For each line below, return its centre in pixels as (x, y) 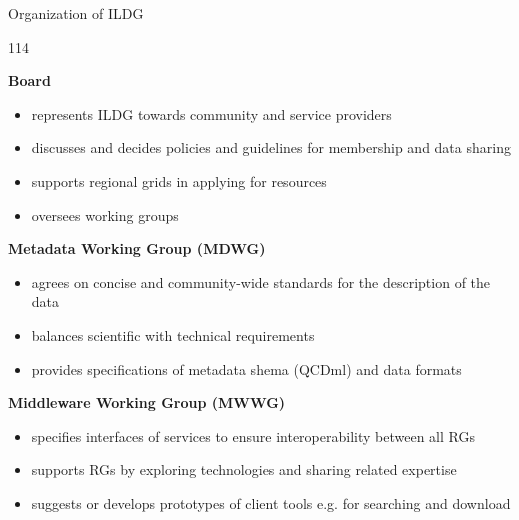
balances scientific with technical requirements (173, 334)
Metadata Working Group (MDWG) (137, 248)
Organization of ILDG (76, 13)
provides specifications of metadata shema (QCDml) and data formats (246, 368)
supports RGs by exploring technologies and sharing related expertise (244, 469)
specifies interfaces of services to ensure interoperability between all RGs (253, 435)
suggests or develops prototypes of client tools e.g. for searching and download (271, 502)
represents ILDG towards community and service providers (211, 113)
